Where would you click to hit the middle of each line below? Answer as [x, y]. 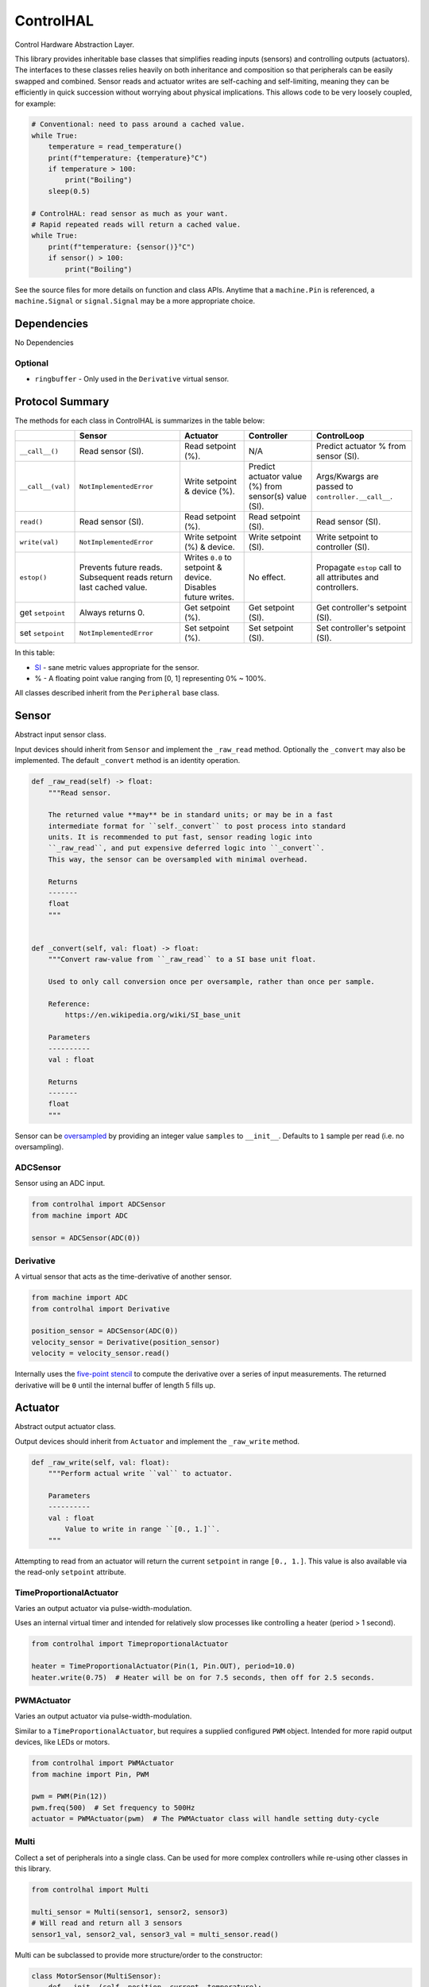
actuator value [275, 477]
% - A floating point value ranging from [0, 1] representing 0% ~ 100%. [150, 679]
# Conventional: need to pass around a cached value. [138, 124]
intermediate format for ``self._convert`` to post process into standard [197, 826]
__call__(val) [45, 486]
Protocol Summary [62, 401]
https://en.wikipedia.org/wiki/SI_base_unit [153, 1015]
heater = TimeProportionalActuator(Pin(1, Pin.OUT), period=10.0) [163, 1666]
